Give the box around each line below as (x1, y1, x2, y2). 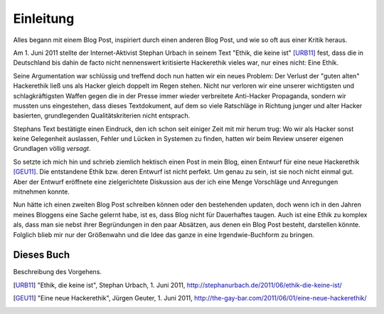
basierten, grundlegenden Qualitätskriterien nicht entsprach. (13, 111, 191, 120)
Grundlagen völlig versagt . (13, 145, 91, 153)
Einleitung (13, 11, 75, 26)
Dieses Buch (13, 249, 70, 261)
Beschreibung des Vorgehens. (13, 268, 102, 276)
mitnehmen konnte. (13, 187, 70, 196)
